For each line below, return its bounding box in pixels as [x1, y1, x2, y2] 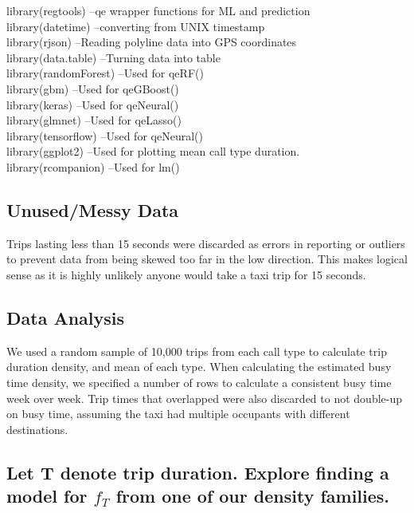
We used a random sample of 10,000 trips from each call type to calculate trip [6, 342, 387, 359]
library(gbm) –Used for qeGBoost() [6, 80, 179, 97]
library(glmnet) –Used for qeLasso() [6, 112, 182, 128]
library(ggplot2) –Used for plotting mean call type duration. [6, 143, 300, 160]
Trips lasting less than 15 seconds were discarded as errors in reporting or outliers [6, 235, 405, 251]
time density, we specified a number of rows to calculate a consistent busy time [6, 373, 392, 390]
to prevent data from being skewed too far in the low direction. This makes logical [6, 251, 408, 267]
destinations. [6, 420, 68, 437]
